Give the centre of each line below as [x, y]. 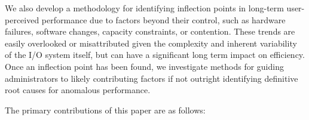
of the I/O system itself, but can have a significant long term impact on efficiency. [155, 55]
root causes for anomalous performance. [78, 90]
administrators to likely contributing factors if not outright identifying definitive [152, 78]
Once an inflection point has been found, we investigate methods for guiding [144, 66]
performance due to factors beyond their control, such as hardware [163, 19]
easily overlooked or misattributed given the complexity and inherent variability [151, 43]
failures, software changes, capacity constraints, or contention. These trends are [150, 31]
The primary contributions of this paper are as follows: [105, 110]
